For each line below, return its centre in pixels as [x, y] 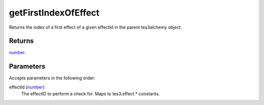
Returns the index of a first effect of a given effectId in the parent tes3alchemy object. [96, 27]
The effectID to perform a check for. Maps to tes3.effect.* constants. [90, 94]
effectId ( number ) [27, 87]
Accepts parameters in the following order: [52, 78]
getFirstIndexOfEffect [54, 13]
